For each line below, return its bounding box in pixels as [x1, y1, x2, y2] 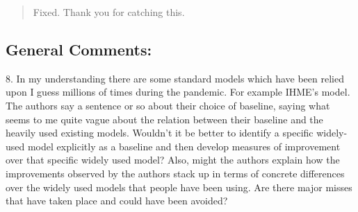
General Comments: [6, 38, 152, 60]
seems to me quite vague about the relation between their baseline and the [6, 112, 323, 126]
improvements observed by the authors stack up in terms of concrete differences [6, 166, 345, 180]
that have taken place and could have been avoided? [6, 193, 228, 208]
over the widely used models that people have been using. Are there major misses [6, 179, 352, 194]
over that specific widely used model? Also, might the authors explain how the [6, 152, 340, 167]
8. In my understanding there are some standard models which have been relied [6, 71, 344, 85]
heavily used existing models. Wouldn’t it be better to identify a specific [6, 125, 314, 140]
